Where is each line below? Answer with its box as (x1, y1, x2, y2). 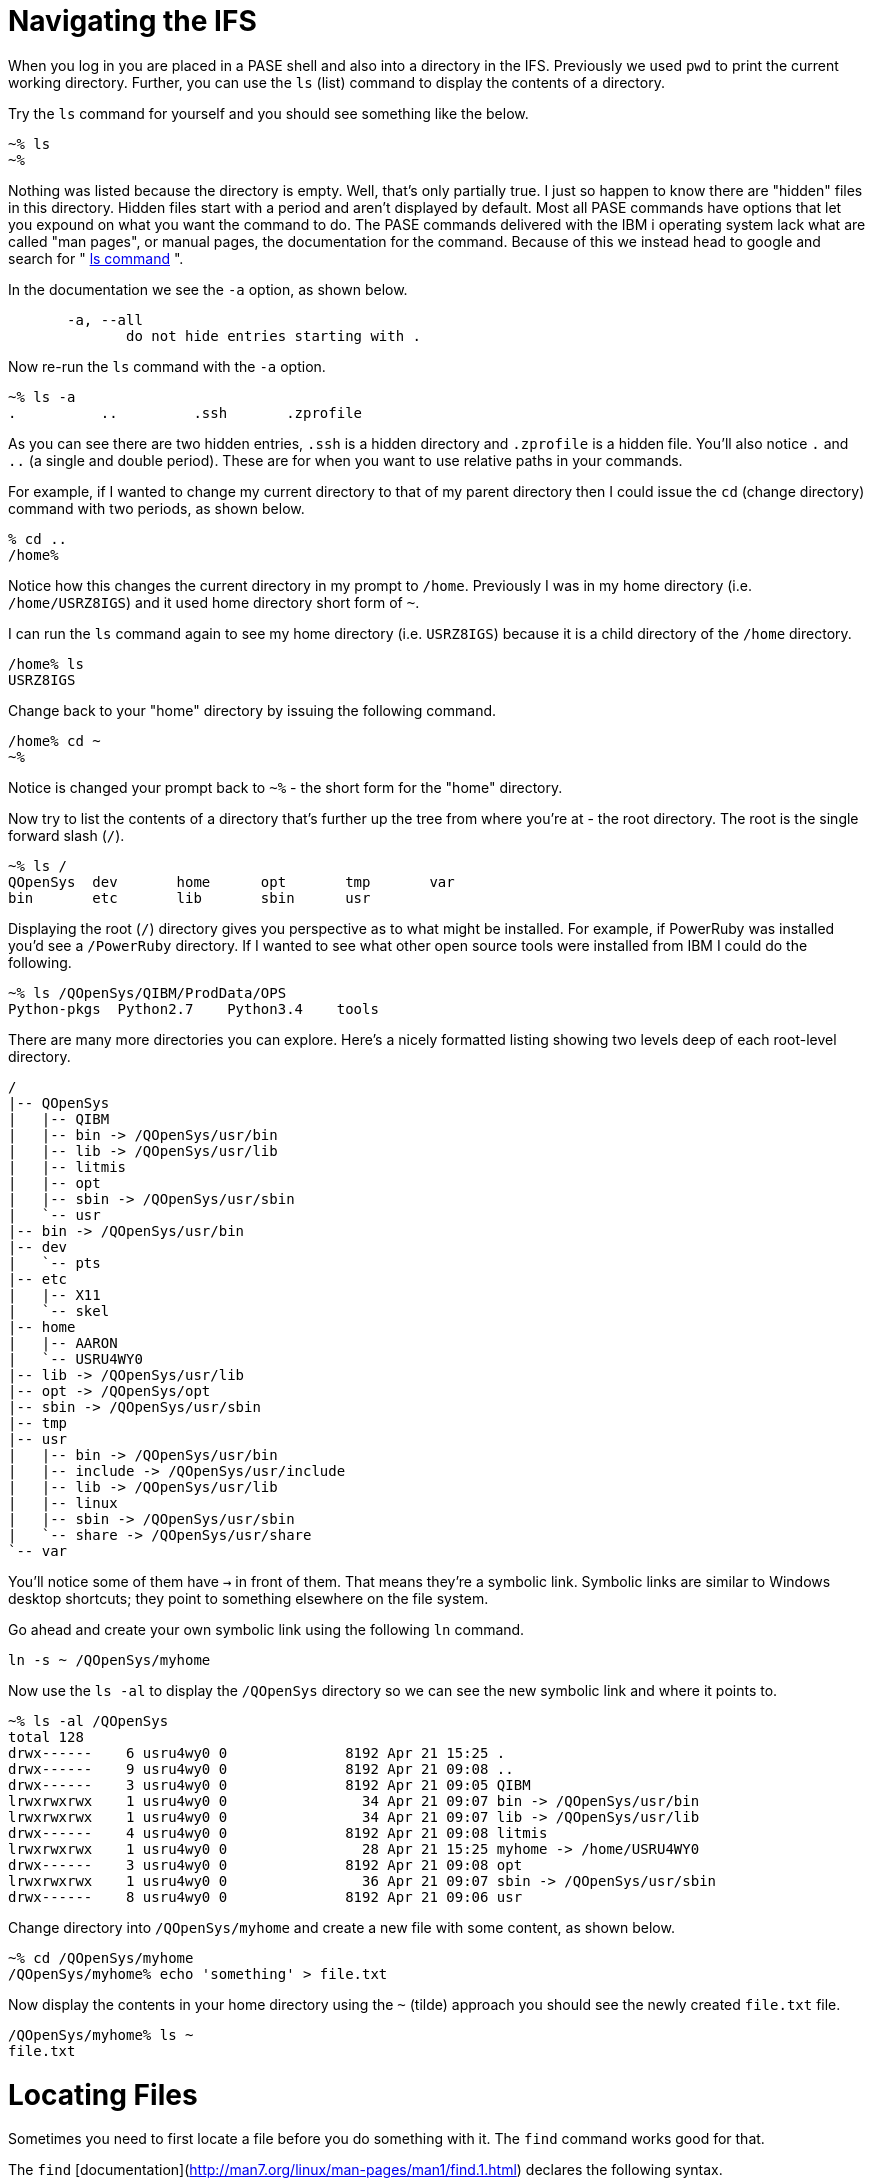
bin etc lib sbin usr (8, 889, 371, 906)
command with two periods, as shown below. (8, 499, 305, 517)
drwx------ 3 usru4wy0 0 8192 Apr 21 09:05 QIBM (8, 1776, 531, 1793)
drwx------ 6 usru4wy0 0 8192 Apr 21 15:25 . (8, 1744, 506, 1761)
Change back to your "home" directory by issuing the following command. (8, 701, 497, 719)
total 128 (8, 1728, 84, 1745)
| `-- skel (8, 1302, 110, 1319)
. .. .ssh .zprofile (8, 404, 363, 421)
